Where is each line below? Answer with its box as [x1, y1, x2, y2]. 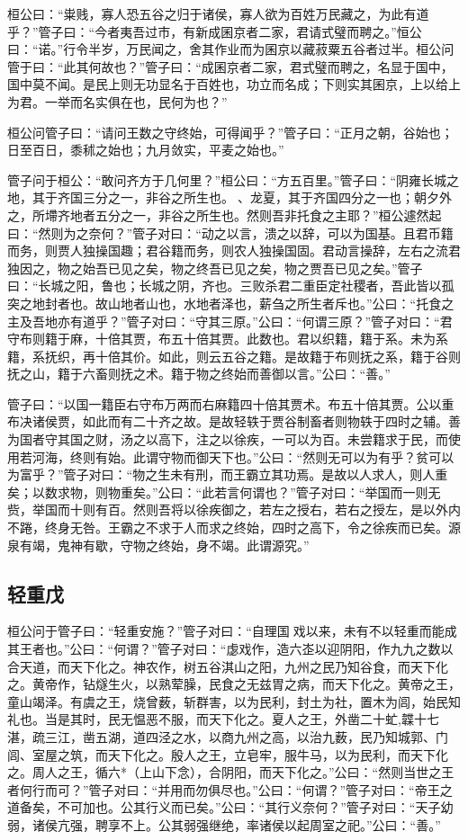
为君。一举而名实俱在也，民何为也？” [7, 92, 228, 111]
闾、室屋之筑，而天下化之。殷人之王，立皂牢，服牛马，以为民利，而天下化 [7, 745, 448, 764]
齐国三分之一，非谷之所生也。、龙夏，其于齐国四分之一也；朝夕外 [57, 188, 452, 207]
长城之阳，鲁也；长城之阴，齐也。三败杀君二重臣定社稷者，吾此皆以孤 [38, 276, 454, 295]
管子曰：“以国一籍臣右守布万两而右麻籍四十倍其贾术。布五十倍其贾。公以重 [7, 394, 454, 413]
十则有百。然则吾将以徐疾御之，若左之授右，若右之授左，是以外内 [69, 500, 461, 519]
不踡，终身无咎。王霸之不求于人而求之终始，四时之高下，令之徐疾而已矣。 [7, 518, 448, 537]
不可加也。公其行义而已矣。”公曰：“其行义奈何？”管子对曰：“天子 [57, 798, 441, 817]
